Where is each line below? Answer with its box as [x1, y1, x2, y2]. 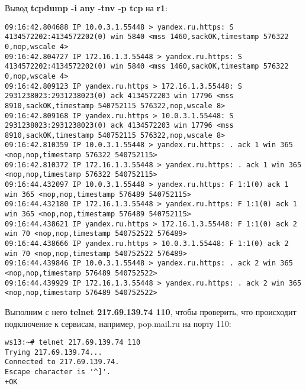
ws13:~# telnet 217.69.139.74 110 [5, 338, 141, 347]
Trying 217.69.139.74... [5, 348, 102, 356]
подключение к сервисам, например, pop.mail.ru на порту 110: [5, 317, 231, 329]
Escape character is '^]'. [5, 368, 111, 377]
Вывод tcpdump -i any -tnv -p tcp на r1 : [5, 2, 168, 14]
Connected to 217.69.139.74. [5, 358, 120, 367]
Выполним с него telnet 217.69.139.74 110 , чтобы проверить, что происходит [5, 305, 297, 317]
